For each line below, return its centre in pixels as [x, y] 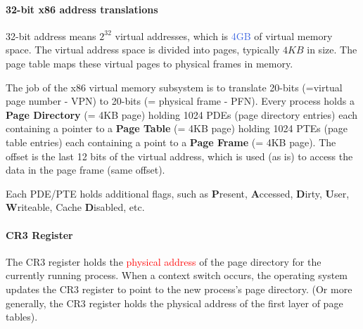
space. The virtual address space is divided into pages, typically [143, 50]
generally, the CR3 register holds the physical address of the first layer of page [174, 303]
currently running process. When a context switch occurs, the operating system [177, 275]
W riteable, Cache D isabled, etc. [75, 207]
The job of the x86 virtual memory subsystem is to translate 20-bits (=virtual [174, 87]
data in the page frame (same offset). [85, 170]
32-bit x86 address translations [82, 9]
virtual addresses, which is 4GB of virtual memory [224, 36]
